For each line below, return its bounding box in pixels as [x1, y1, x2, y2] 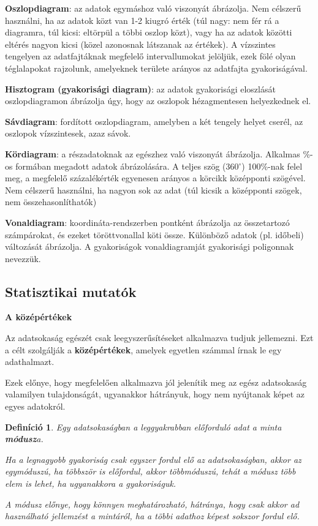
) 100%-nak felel [241, 159, 303, 172]
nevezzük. [5, 252, 41, 265]
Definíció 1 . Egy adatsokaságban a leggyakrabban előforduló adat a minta [5, 420, 282, 433]
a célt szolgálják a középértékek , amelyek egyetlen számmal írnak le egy [5, 343, 282, 356]
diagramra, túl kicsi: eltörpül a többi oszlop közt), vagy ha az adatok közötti [5, 26, 292, 39]
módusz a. [5, 432, 44, 445]
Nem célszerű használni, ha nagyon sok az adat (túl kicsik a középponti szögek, [5, 183, 302, 196]
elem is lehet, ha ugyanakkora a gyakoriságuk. [5, 477, 176, 490]
